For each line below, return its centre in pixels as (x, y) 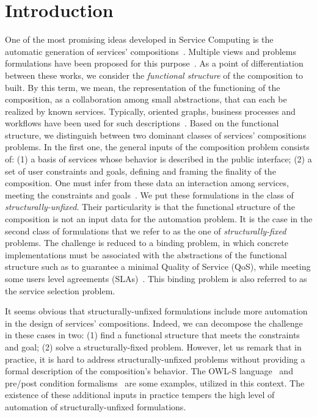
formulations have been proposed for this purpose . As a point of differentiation (154, 63)
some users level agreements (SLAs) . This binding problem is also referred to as (156, 278)
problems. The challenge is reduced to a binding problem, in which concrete (147, 243)
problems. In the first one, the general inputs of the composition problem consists (157, 147)
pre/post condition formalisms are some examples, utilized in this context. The (155, 383)
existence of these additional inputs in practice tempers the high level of (140, 395)
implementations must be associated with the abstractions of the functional (146, 254)
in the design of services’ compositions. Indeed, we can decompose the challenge (154, 323)
